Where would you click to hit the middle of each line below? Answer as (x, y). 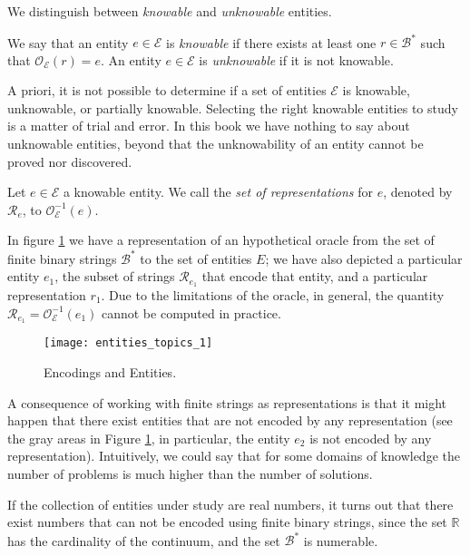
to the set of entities (196, 258)
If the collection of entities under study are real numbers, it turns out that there (230, 504)
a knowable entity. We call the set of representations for (218, 192)
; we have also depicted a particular (364, 258)
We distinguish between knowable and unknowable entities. (170, 11)
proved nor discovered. (70, 161)
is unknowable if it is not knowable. (296, 59)
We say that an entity (68, 42)
